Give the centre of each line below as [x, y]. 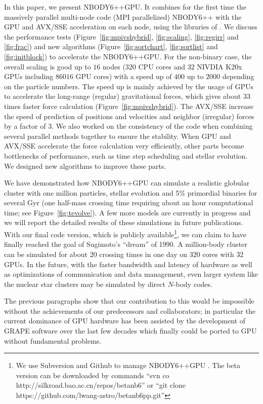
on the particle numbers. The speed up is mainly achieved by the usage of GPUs [129, 86]
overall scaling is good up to [48, 66]
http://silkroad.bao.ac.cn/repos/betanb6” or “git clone [101, 385]
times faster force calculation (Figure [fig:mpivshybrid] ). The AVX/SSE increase [129, 106]
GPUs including [29, 76]
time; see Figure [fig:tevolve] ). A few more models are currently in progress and [127, 212]
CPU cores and [162, 66]
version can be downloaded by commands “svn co [93, 375]
